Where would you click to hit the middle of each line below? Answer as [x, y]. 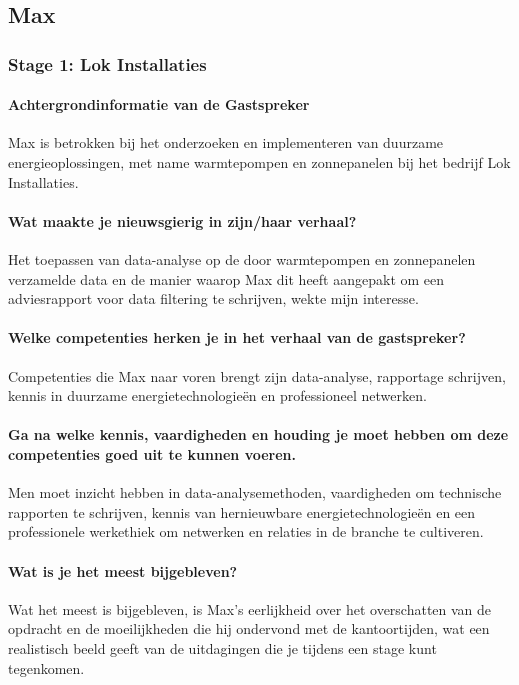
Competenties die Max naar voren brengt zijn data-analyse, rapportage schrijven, [257, 375]
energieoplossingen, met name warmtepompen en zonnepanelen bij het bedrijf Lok [259, 162]
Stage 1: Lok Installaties [107, 63]
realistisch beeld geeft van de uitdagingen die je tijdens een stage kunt [222, 647]
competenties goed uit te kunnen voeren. [152, 453]
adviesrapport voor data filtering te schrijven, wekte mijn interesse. [213, 298]
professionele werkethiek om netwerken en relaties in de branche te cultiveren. [246, 531]
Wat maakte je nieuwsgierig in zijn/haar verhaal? [182, 220]
